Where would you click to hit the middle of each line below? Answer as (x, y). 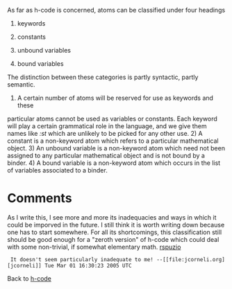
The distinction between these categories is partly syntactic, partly (103, 77)
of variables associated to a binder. (57, 170)
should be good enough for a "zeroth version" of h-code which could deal (113, 239)
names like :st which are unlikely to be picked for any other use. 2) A (105, 133)
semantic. (21, 85)
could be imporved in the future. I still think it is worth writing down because (116, 225)
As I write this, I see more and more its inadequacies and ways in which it (112, 217)
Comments (40, 199)
